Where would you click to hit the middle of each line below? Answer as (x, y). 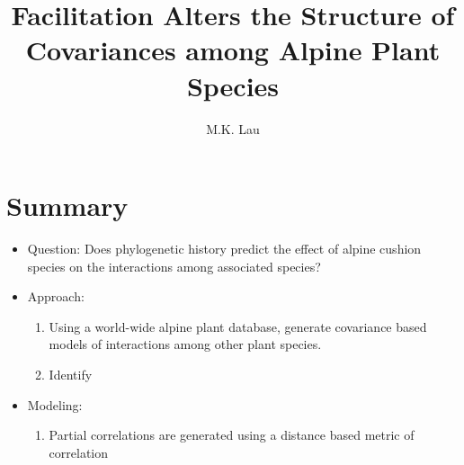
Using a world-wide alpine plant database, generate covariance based (238, 326)
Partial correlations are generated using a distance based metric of (232, 435)
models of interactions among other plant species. (185, 344)
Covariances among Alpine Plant (233, 50)
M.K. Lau (233, 128)
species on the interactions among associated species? (174, 266)
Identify (71, 374)
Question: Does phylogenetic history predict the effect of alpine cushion (224, 249)
